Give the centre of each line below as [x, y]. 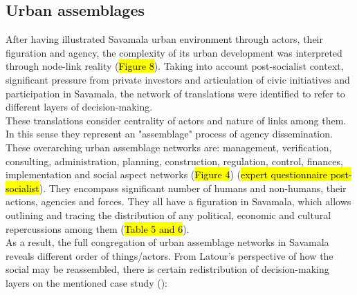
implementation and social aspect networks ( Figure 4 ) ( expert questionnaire [167, 174]
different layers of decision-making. [79, 107]
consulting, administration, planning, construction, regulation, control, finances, [174, 161]
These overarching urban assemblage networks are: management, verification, [169, 147]
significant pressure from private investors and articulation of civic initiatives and [178, 79]
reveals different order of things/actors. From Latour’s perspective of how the [170, 255]
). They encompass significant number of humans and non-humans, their [193, 188]
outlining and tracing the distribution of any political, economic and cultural [168, 215]
